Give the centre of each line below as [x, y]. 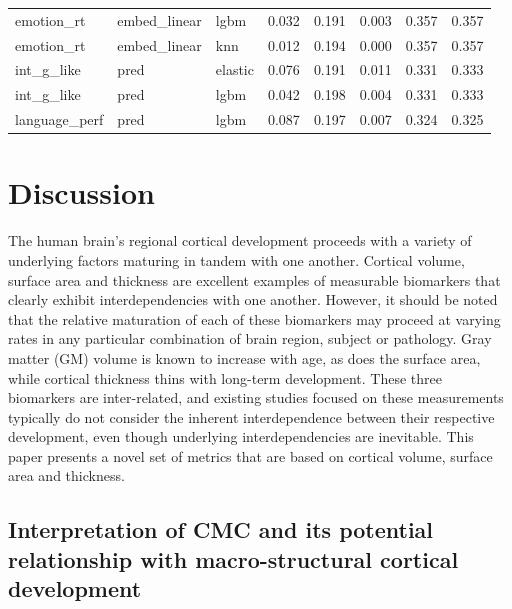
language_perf [59, 119]
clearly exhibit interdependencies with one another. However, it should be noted [253, 299]
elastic [234, 69]
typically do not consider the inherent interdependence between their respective [251, 416]
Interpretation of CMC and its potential [221, 529]
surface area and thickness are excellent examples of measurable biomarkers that [254, 279]
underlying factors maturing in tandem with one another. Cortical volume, [236, 259]
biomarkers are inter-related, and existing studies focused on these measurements [256, 397]
